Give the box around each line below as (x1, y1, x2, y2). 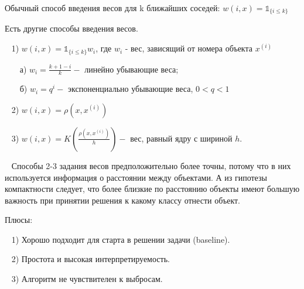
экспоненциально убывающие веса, (67, 82, 193, 95)
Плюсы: (5, 214, 33, 226)
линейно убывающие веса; (84, 63, 179, 75)
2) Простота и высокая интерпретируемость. (11, 253, 170, 265)
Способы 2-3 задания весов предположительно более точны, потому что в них (11, 159, 291, 171)
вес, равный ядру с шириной (130, 132, 233, 144)
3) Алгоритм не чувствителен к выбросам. (11, 273, 163, 285)
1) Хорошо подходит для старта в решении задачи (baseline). (11, 233, 230, 245)
